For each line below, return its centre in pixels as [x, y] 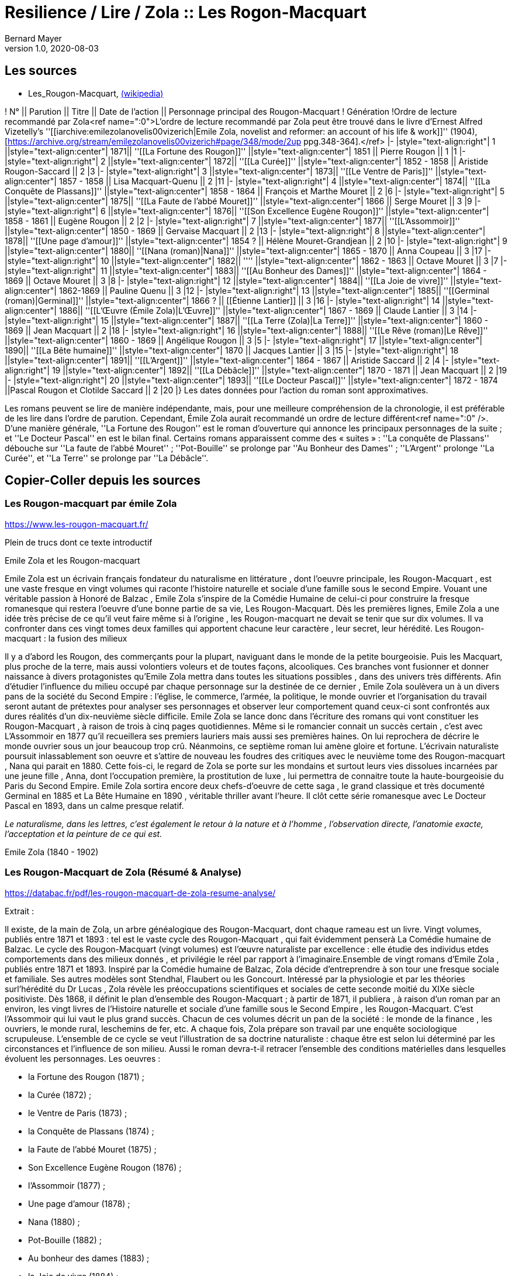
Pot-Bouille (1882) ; [65, 1240]
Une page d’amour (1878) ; [79, 1203]
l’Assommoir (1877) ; [67, 1185]
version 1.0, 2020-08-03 [52, 48]
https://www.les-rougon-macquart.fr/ [77, 524]
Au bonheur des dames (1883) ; [89, 1258]
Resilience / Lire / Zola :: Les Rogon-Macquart [186, 12]
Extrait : [19, 911]
